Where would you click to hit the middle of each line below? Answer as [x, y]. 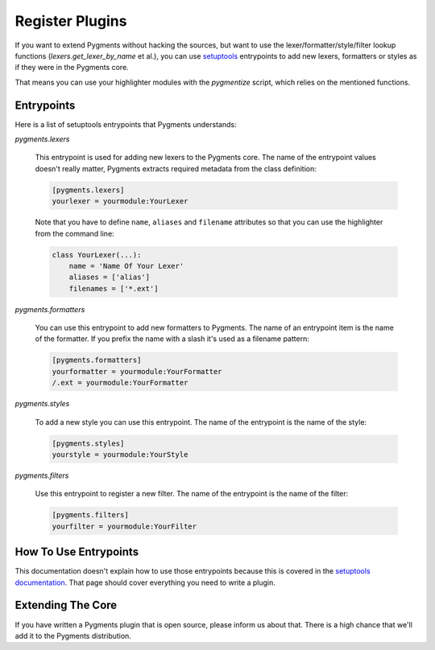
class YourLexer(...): [97, 255]
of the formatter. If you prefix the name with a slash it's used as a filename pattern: [172, 339]
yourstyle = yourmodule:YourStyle [120, 454]
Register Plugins [71, 21]
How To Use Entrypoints [77, 552]
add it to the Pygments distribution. [73, 636]
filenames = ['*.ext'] [114, 288]
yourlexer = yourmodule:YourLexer [120, 202]
